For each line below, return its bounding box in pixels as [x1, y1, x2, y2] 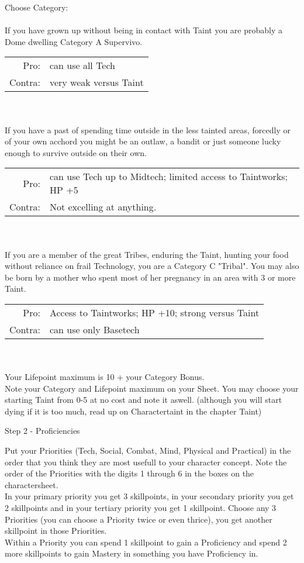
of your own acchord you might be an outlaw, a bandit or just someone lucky [5, 135, 281, 147]
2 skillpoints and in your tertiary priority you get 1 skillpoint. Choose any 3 [5, 502, 277, 514]
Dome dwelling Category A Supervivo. [5, 35, 143, 47]
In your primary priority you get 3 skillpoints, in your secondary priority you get [5, 490, 294, 502]
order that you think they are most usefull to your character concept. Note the [5, 455, 287, 468]
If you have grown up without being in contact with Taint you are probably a [5, 24, 282, 36]
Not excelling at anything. [49, 200, 157, 214]
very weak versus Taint [49, 75, 144, 89]
